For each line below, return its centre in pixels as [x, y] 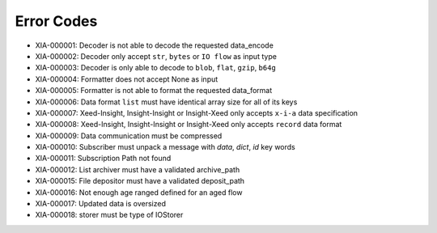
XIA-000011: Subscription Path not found [103, 159]
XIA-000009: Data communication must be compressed [129, 136]
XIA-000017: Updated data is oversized [100, 204]
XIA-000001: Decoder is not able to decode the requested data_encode [155, 45]
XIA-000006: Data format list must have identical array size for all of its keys [166, 102]
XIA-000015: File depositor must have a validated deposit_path [140, 181]
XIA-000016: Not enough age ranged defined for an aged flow [139, 192]
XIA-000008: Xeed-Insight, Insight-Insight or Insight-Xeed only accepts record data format [189, 125]
